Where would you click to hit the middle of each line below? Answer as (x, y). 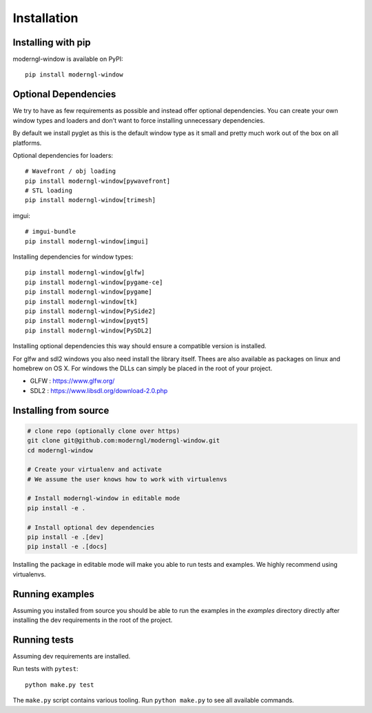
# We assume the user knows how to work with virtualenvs (127, 479)
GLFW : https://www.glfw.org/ (72, 381)
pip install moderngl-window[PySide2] (91, 311)
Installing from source (61, 410)
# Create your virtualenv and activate (94, 470)
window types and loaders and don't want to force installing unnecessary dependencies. (139, 120)
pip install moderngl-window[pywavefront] (98, 181)
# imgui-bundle (51, 232)
